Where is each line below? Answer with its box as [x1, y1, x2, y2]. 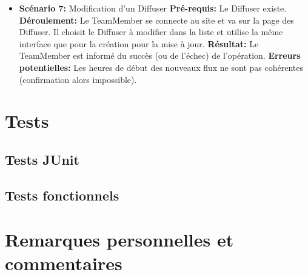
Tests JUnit [5, 150, 79, 168]
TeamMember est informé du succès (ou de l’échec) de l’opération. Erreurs [19, 49, 301, 62]
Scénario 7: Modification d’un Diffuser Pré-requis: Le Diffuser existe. [19, 2, 287, 14]
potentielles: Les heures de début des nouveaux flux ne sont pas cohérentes [19, 61, 303, 73]
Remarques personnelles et [5, 227, 234, 252]
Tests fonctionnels [5, 185, 119, 204]
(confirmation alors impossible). [19, 73, 137, 85]
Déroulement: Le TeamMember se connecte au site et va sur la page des [19, 13, 294, 26]
